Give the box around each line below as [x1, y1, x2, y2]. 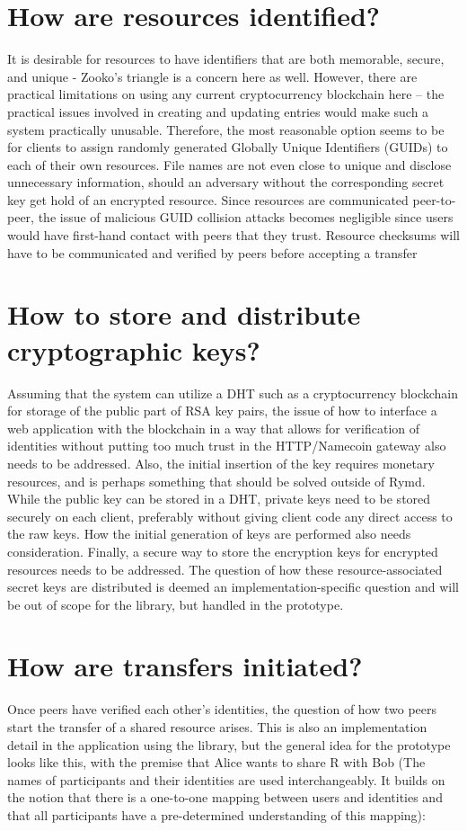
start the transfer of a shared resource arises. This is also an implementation [7, 718, 427, 736]
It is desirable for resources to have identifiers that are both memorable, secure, [7, 49, 445, 68]
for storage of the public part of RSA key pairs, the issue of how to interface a [7, 401, 437, 420]
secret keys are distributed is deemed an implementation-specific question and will [7, 577, 459, 596]
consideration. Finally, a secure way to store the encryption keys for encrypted [7, 541, 438, 560]
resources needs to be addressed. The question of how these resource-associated [7, 559, 443, 578]
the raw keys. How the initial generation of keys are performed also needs [7, 524, 411, 543]
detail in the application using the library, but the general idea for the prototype [7, 735, 451, 754]
